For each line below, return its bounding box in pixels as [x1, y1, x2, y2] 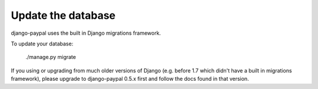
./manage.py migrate [25, 54, 77, 61]
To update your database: [11, 40, 74, 47]
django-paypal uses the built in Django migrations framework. [11, 29, 161, 37]
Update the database [11, 9, 116, 22]
